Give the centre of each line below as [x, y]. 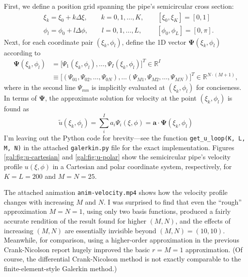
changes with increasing [39, 201]
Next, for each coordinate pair [49, 42]
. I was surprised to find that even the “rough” [172, 201]
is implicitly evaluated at [128, 87]
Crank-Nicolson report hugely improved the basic [77, 249]
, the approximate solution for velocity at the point [121, 98]
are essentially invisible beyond [110, 230]
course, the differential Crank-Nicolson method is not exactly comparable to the [123, 259]
